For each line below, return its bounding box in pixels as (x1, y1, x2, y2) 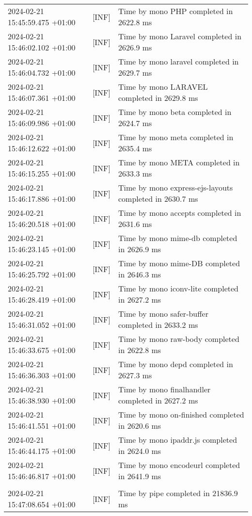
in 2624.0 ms (118, 445, 161, 456)
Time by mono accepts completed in (118, 207, 241, 218)
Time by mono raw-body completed (118, 333, 239, 344)
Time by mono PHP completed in (118, 5, 233, 16)
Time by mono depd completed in (118, 358, 233, 370)
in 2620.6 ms (118, 420, 161, 431)
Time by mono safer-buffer (118, 308, 208, 319)
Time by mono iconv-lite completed (118, 283, 238, 294)
